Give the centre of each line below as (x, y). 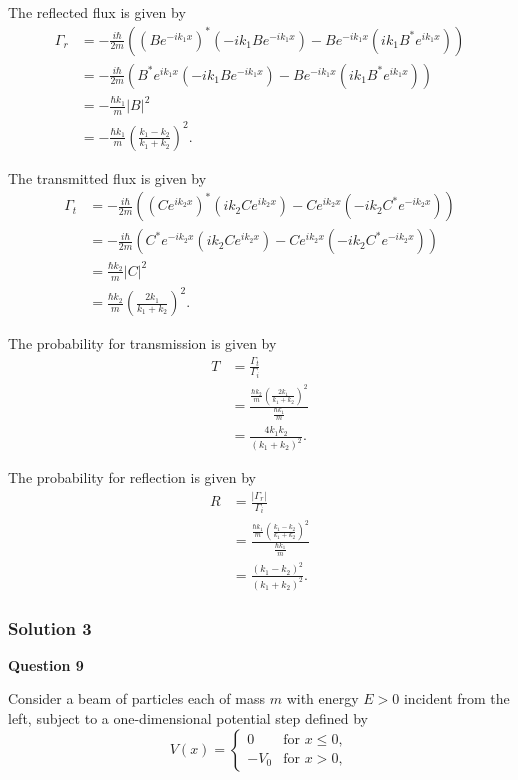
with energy (322, 698)
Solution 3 (50, 627)
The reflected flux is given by (97, 12)
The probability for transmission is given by (142, 343)
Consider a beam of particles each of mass (137, 698)
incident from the (456, 698)
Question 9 (46, 664)
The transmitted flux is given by (107, 177)
